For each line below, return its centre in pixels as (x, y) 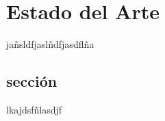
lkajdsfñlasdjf (34, 109)
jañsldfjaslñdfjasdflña (50, 44)
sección (32, 81)
